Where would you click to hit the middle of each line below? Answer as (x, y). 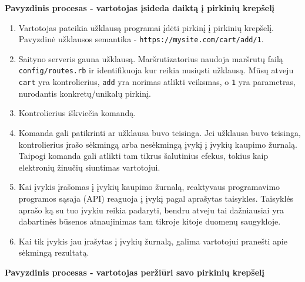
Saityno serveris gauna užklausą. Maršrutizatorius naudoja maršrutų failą (151, 58)
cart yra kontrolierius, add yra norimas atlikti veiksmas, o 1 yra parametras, (157, 82)
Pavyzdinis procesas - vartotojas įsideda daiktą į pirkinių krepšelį (140, 8)
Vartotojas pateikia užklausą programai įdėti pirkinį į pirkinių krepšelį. (146, 27)
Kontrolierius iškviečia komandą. (77, 113)
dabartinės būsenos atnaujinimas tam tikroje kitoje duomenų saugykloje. (150, 221)
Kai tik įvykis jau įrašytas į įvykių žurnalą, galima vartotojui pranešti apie (153, 241)
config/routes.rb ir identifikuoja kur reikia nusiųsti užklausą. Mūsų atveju (156, 70)
